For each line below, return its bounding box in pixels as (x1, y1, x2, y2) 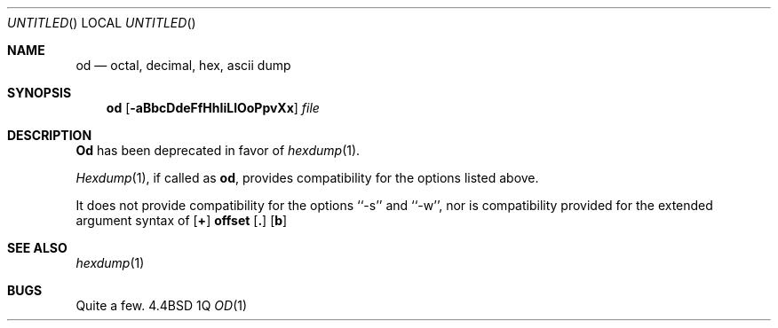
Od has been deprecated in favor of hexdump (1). (75, 143, 361, 158)
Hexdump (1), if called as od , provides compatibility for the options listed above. (75, 170, 539, 185)
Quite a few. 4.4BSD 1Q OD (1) (75, 298, 248, 313)
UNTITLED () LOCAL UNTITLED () (7, 15, 196, 30)
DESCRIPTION (7, 128, 92, 143)
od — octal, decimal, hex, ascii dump (75, 58, 291, 73)
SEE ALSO (7, 240, 67, 255)
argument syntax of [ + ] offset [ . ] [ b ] (75, 213, 288, 228)
